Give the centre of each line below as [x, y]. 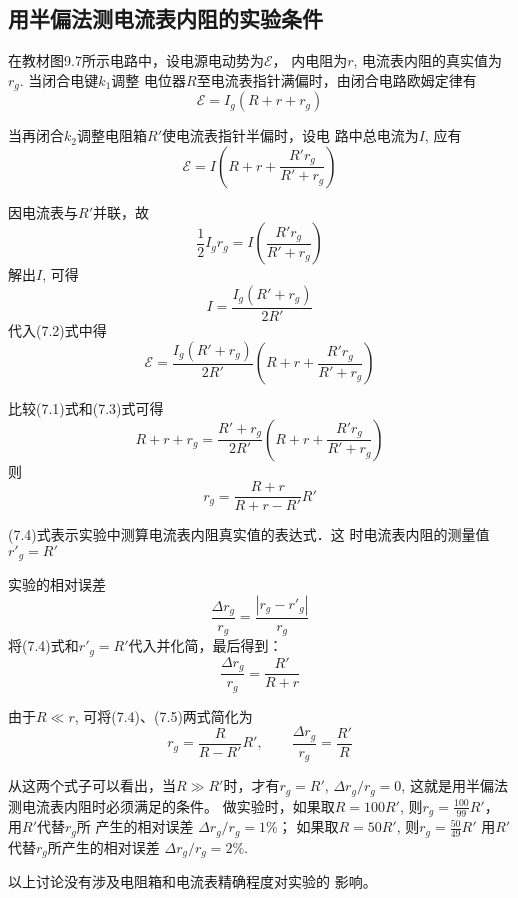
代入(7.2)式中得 [57, 330]
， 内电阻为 [310, 60]
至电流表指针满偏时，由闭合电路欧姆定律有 [336, 79]
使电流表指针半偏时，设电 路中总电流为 [290, 135]
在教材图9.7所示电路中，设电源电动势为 [136, 60]
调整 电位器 [149, 79]
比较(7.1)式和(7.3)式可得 [86, 408]
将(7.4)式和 [43, 645]
